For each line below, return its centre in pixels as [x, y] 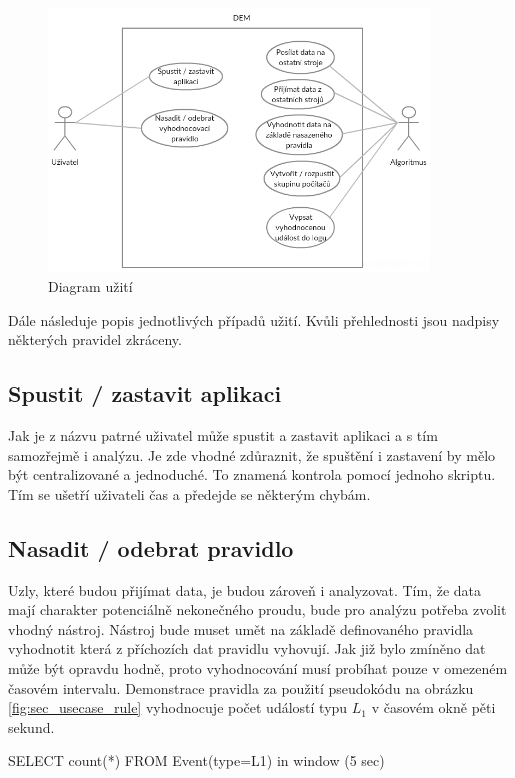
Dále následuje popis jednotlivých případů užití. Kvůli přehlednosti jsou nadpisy [254, 319]
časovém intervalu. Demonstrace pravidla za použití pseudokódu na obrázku [241, 687]
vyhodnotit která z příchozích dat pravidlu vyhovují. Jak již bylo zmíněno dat [247, 648]
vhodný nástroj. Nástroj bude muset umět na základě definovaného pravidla [241, 628]
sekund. [31, 726]
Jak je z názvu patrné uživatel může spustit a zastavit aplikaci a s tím [223, 434]
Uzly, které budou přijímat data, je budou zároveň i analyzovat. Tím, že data [245, 589]
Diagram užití [90, 285]
